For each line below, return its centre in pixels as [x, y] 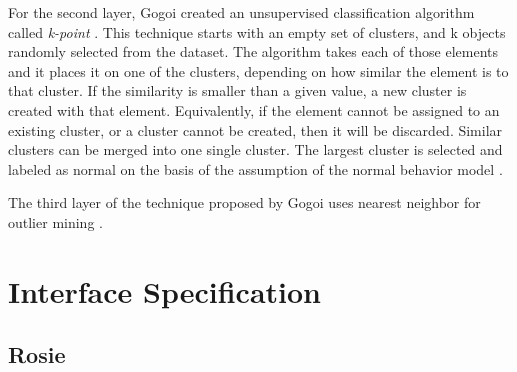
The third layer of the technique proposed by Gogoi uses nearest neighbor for [244, 202]
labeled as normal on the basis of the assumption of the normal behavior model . [255, 168]
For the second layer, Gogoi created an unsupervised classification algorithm [241, 12]
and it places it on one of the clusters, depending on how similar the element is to [258, 70]
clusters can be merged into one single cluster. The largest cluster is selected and [255, 149]
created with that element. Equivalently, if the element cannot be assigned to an [254, 109]
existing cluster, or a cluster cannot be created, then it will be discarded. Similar [255, 129]
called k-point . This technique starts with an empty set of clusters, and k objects [257, 31]
